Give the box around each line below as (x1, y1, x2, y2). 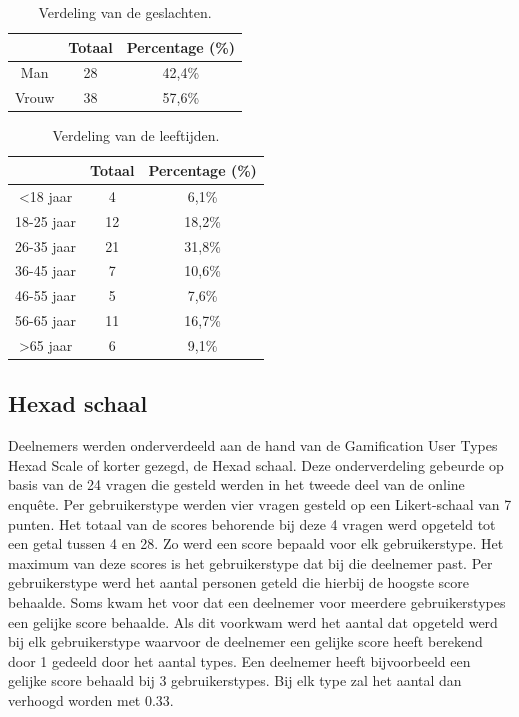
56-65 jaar (15, 310, 77, 331)
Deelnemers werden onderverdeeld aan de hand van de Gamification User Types (8, 435, 498, 456)
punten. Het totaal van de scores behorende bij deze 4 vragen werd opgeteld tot (8, 513, 496, 534)
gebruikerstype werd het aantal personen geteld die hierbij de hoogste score (8, 572, 469, 593)
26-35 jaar (15, 235, 77, 256)
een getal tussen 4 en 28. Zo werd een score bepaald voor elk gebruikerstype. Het (8, 533, 504, 554)
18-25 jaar (15, 210, 77, 231)
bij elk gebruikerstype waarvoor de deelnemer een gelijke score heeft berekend (8, 631, 483, 652)
